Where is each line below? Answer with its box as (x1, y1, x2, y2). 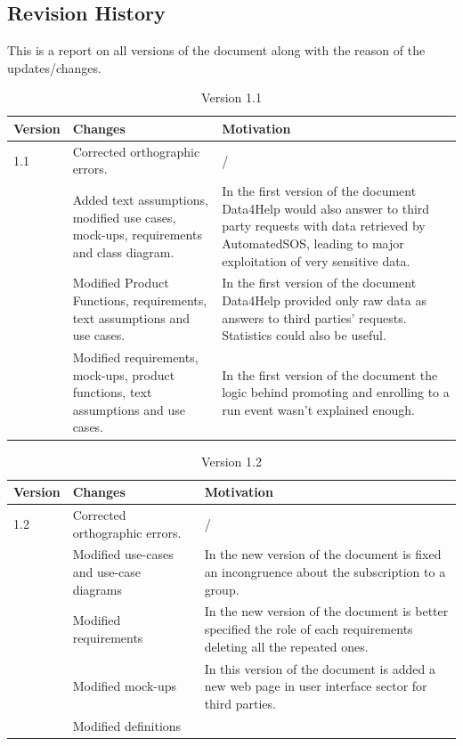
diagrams (72, 580, 122, 598)
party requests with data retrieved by (222, 216, 426, 235)
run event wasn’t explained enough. (222, 400, 415, 418)
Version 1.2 (201, 451, 262, 470)
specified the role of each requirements (204, 620, 413, 638)
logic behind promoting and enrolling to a (222, 383, 450, 401)
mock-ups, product (72, 365, 175, 384)
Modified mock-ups (72, 677, 177, 695)
